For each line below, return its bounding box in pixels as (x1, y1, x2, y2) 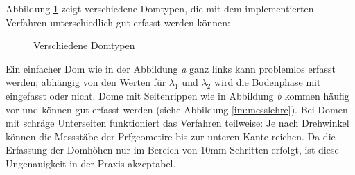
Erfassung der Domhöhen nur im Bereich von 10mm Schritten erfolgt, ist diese (6, 142, 339, 157)
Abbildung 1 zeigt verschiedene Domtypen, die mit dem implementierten (6, 1, 314, 15)
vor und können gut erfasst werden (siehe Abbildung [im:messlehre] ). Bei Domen (6, 102, 348, 116)
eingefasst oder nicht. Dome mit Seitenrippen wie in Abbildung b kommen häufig (6, 88, 349, 102)
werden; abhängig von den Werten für (6, 75, 166, 89)
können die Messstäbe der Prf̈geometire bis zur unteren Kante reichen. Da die (6, 129, 336, 143)
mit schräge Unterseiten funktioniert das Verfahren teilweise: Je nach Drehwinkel (6, 116, 349, 130)
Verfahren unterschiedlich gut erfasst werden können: (6, 15, 231, 29)
